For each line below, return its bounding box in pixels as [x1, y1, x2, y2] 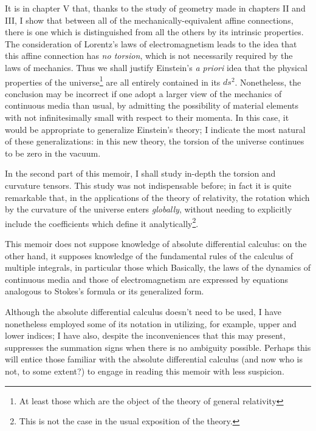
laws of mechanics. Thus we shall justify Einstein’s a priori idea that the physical [5, 61, 308, 73]
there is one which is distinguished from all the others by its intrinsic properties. [5, 25, 304, 38]
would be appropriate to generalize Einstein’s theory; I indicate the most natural [5, 123, 306, 135]
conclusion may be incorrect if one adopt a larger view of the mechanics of [5, 87, 282, 100]
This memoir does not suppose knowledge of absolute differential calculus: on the [5, 237, 307, 249]
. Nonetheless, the [235, 75, 301, 88]
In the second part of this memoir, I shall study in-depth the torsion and [5, 167, 276, 180]
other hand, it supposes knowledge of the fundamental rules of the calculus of [5, 249, 294, 262]
